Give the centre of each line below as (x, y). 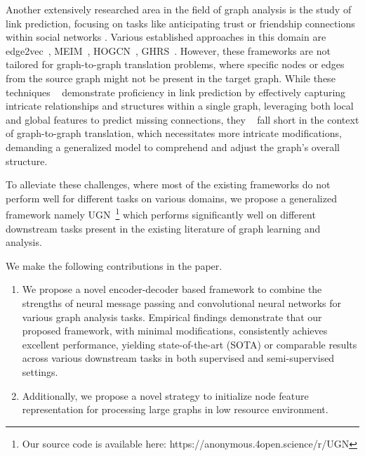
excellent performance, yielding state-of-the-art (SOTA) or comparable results (190, 344)
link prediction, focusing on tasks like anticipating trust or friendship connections (180, 23)
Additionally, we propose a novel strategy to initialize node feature (165, 395)
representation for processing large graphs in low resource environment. (175, 409)
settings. (40, 371)
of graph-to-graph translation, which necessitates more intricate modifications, (174, 133)
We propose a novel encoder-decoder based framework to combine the (172, 289)
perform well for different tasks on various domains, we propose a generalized (171, 198)
